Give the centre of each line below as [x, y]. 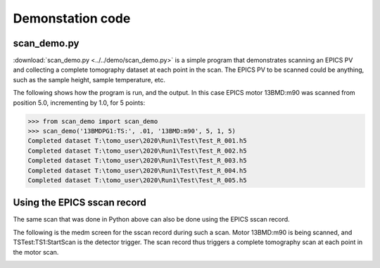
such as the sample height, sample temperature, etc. [89, 79]
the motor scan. [36, 252]
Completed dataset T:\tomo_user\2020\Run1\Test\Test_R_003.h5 [137, 161]
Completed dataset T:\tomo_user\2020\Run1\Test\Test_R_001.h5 [137, 141]
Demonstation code [72, 18]
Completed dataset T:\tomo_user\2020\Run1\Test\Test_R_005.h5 [137, 180]
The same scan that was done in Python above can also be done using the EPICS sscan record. [151, 219]
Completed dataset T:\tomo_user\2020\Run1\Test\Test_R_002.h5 [137, 151]
